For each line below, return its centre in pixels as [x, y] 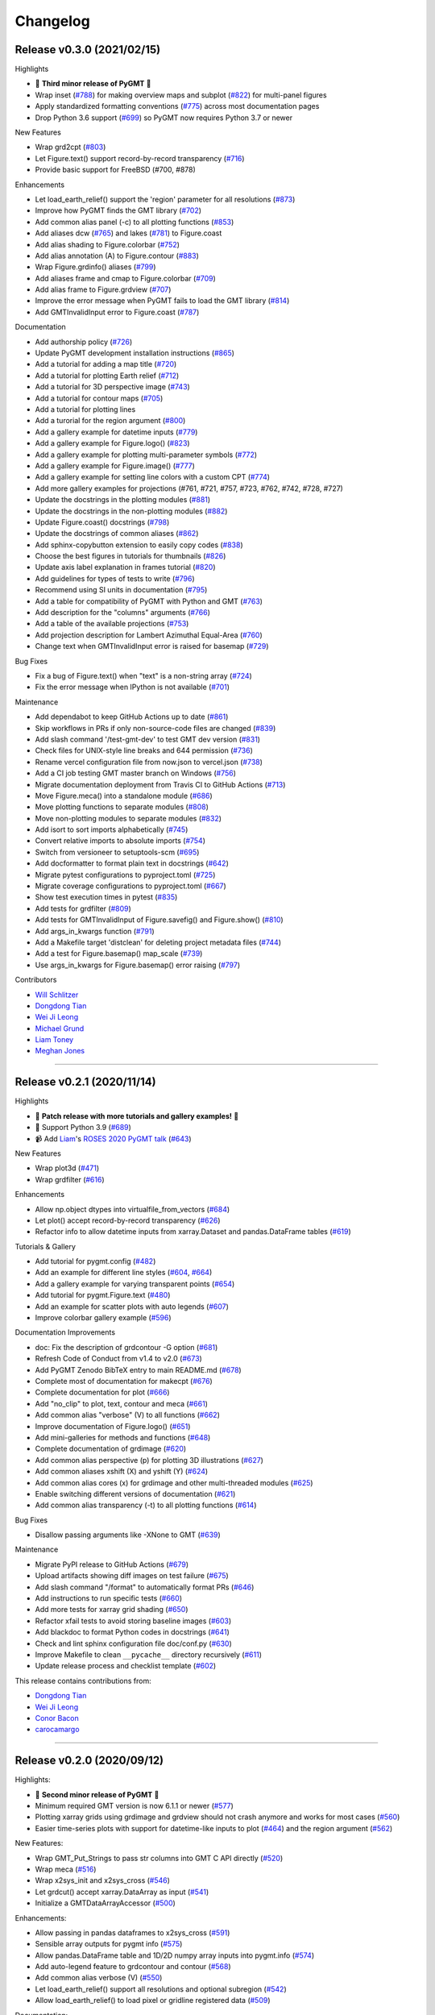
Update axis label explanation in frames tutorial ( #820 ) [125, 567]
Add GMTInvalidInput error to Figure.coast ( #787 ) [117, 312]
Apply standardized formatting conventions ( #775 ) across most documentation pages [177, 106]
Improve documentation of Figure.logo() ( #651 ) [113, 1426]
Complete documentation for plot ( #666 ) [102, 1392]
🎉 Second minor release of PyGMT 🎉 [97, 1794]
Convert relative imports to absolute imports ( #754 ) [120, 841]
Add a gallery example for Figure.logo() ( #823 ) [112, 443]
